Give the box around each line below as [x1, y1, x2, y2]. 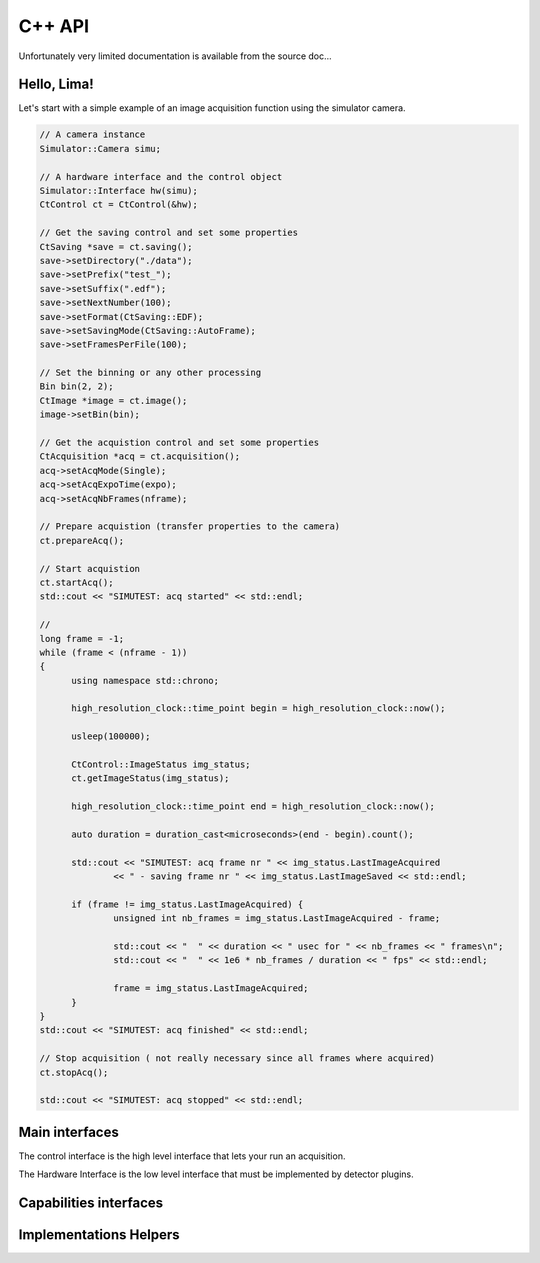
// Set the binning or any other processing [39, 367, 262, 379]
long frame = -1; [39, 633, 125, 644]
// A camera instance [39, 129, 146, 140]
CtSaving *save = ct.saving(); [39, 241, 194, 252]
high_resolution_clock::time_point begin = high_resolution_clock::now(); [71, 703, 446, 714]
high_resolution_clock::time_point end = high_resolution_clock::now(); [71, 801, 435, 812]
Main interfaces [18, 1123, 119, 1140]
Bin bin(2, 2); [39, 381, 114, 392]
